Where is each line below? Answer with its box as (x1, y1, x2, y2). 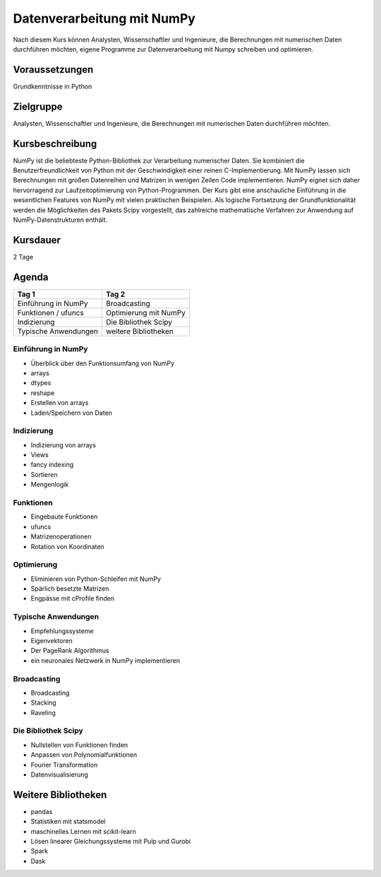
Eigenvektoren (30, 636, 73, 644)
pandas (30, 807, 53, 816)
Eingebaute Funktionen (30, 512, 98, 521)
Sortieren (30, 470, 58, 478)
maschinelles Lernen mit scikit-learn (30, 827, 137, 835)
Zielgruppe (13, 100, 63, 112)
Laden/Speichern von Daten (30, 408, 113, 417)
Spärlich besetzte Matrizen (30, 584, 109, 593)
